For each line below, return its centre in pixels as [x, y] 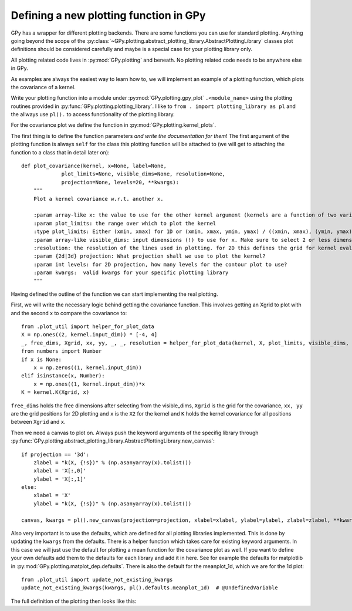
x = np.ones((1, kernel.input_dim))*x [89, 384]
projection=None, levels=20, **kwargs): [120, 182]
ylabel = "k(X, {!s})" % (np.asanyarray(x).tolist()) [112, 504]
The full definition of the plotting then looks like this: [74, 601]
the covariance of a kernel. [43, 87]
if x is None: [41, 359]
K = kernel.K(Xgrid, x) [55, 392]
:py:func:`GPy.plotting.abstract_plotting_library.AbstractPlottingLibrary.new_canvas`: [113, 441]
